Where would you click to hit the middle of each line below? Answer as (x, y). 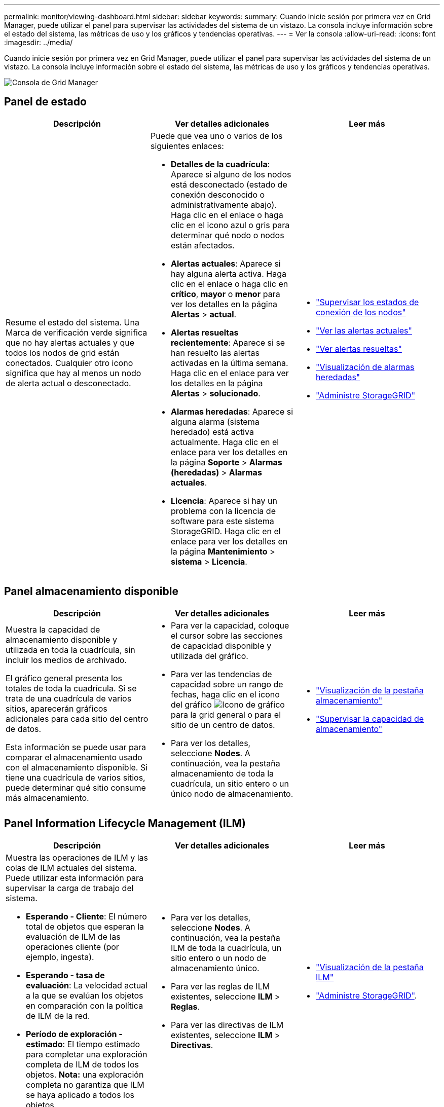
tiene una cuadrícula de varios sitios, (76, 777)
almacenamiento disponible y (61, 639)
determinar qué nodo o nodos (227, 235)
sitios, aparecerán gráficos (57, 708)
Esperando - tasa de (65, 975)
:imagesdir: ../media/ (39, 42)
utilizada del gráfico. (209, 656)
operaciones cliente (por (72, 947)
